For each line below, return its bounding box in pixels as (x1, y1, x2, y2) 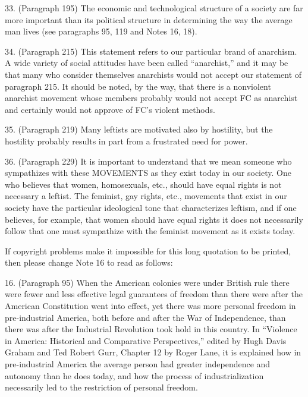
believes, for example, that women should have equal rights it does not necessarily (5, 213, 303, 225)
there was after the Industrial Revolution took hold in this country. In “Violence (5, 323, 297, 335)
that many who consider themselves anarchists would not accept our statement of (5, 68, 302, 80)
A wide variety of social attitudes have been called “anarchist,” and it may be (5, 56, 288, 69)
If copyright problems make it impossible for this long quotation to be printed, (5, 244, 291, 257)
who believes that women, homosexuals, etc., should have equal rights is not (5, 178, 282, 190)
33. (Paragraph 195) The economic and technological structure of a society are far (5, 2, 303, 14)
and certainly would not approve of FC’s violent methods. (5, 103, 215, 115)
